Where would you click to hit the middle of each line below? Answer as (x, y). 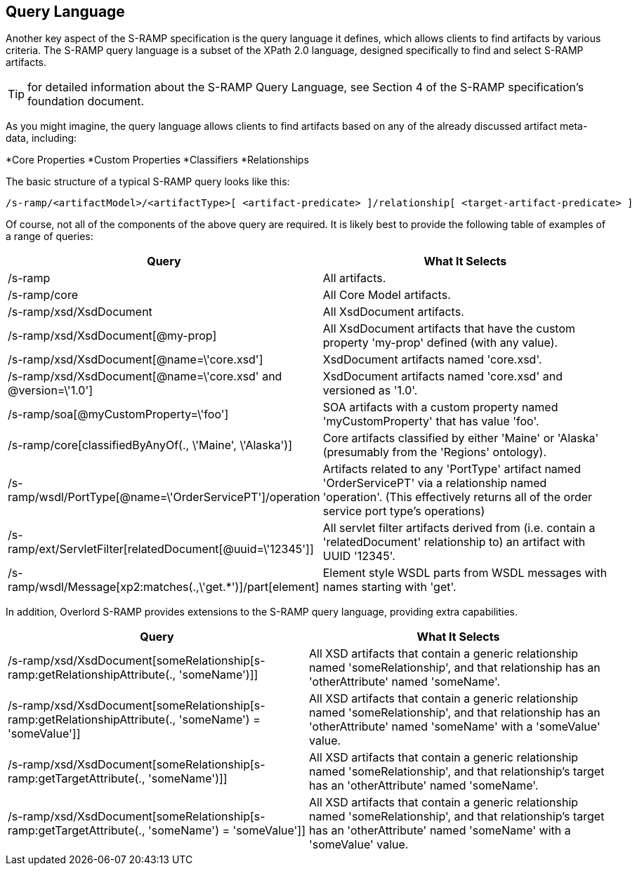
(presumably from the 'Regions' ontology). (435, 452)
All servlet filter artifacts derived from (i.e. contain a (459, 528)
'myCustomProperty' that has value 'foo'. (431, 421)
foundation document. (86, 101)
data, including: (41, 138)
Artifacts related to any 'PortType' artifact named (452, 469)
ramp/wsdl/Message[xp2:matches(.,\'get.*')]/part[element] (164, 587)
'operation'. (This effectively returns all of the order (458, 497)
